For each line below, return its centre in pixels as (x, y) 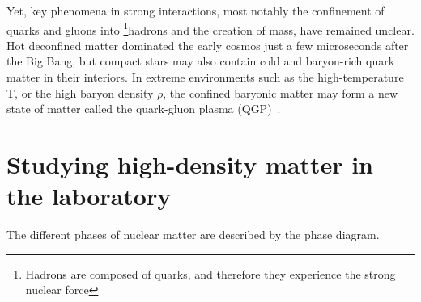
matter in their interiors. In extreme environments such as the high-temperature (205, 77)
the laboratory (89, 196)
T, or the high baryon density (80, 92)
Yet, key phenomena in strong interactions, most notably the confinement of (196, 10)
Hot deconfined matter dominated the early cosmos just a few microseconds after (208, 45)
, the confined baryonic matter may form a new (281, 92)
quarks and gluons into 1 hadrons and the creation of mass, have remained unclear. (210, 28)
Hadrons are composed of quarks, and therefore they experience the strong (210, 273)
